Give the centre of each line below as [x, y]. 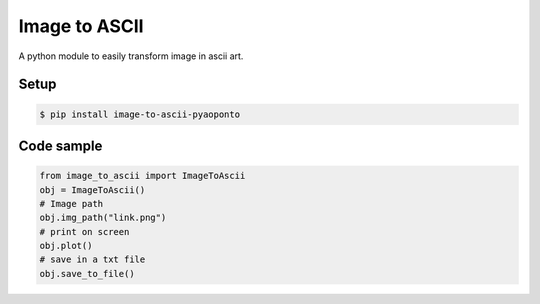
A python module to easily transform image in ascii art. [131, 56]
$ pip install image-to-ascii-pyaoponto [139, 114]
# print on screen [84, 231]
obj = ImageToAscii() [92, 189]
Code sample [60, 145]
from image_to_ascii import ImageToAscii [142, 176]
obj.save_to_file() [87, 273]
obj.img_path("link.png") [103, 218]
